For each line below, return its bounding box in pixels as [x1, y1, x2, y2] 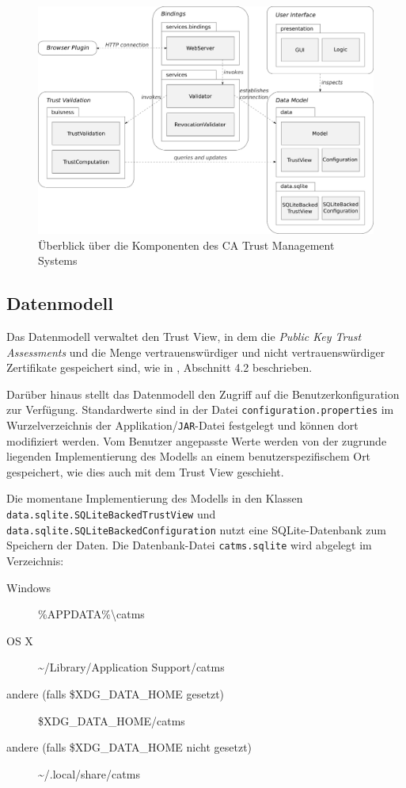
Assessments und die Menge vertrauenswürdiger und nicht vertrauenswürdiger [6, 343, 385, 360]
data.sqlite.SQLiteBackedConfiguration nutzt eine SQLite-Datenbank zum [6, 521, 386, 537]
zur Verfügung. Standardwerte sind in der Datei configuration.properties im [6, 401, 394, 418]
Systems [38, 252, 78, 269]
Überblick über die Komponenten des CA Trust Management [38, 236, 335, 253]
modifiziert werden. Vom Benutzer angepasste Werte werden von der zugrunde [6, 432, 387, 449]
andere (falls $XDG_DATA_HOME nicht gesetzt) [6, 739, 252, 755]
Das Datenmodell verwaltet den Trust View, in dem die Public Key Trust [6, 327, 362, 344]
